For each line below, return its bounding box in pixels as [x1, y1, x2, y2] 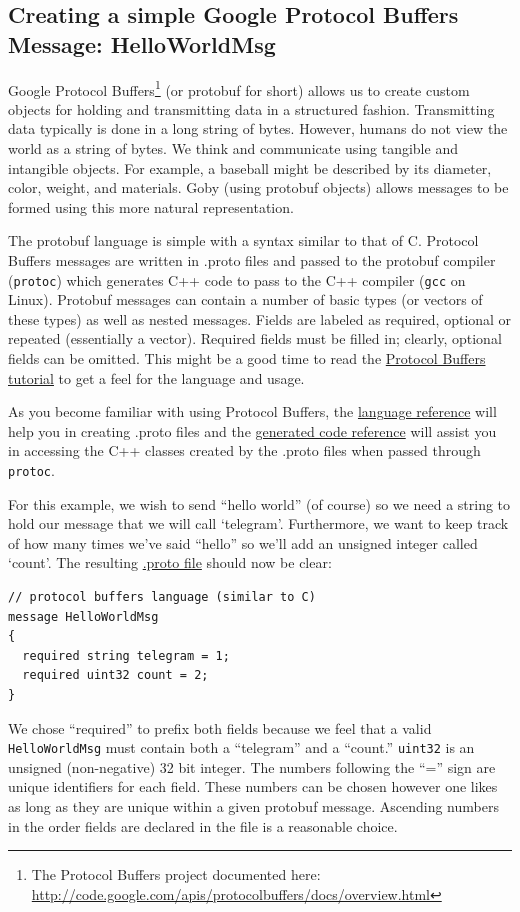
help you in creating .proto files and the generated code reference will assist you [8, 420, 497, 441]
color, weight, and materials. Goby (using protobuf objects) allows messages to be [8, 177, 509, 198]
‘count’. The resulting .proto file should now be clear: [8, 552, 332, 573]
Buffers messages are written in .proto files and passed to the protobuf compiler [8, 250, 496, 270]
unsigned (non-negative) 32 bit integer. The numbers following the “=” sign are [8, 756, 496, 777]
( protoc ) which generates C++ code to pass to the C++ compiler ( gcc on [8, 269, 466, 290]
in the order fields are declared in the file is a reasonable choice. [8, 815, 398, 836]
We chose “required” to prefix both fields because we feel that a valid [8, 717, 432, 738]
